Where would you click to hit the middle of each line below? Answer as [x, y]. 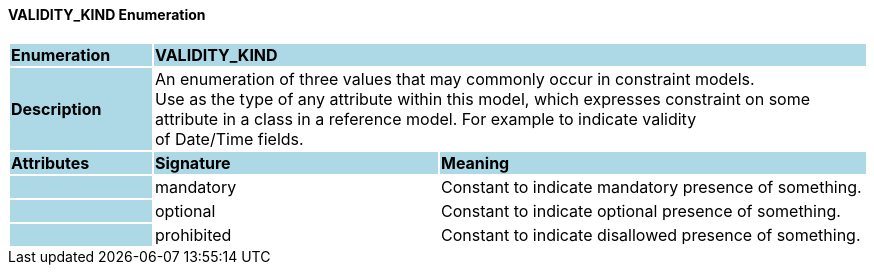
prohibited [193, 234]
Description [56, 108]
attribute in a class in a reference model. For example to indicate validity [425, 118]
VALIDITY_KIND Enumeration [107, 14]
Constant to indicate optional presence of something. [640, 210]
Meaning [475, 162]
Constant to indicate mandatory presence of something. [651, 186]
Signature [192, 162]
